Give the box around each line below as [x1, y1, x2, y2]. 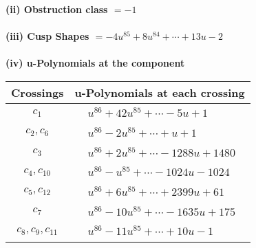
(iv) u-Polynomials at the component [6, 56, 185, 70]
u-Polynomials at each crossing [74, 84, 245, 100]
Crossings [11, 84, 64, 100]
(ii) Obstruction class [6, 2, 108, 16]
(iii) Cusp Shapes [6, 29, 89, 43]
